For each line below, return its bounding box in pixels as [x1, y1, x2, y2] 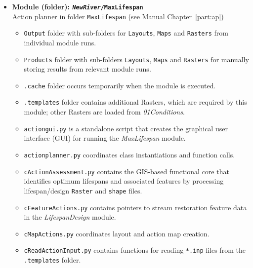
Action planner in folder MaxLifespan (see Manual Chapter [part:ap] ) [12, 11, 224, 21]
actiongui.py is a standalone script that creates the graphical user [24, 123, 228, 133]
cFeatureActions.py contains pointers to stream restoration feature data [24, 202, 247, 212]
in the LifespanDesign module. [24, 212, 116, 222]
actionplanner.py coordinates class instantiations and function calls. [24, 149, 235, 159]
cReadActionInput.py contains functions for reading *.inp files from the [24, 245, 246, 255]
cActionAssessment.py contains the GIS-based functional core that [24, 166, 229, 176]
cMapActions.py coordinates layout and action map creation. [24, 228, 210, 238]
